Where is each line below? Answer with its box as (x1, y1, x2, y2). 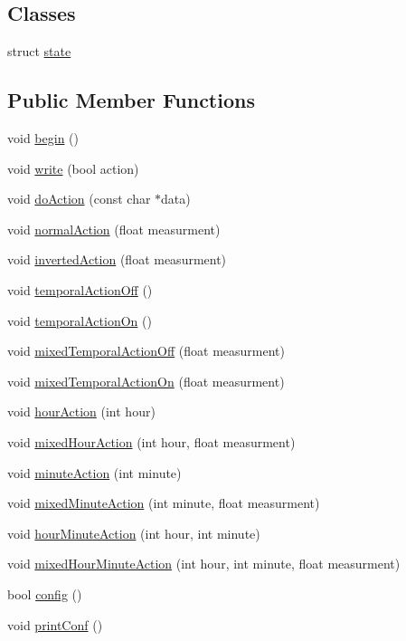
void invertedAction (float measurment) (7, 250, 227, 269)
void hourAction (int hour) (7, 402, 156, 421)
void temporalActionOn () (7, 311, 152, 330)
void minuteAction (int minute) (7, 463, 182, 482)
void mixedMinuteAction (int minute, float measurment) (7, 493, 320, 512)
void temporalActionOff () (7, 280, 153, 299)
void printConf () (7, 615, 103, 634)
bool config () (7, 584, 82, 603)
